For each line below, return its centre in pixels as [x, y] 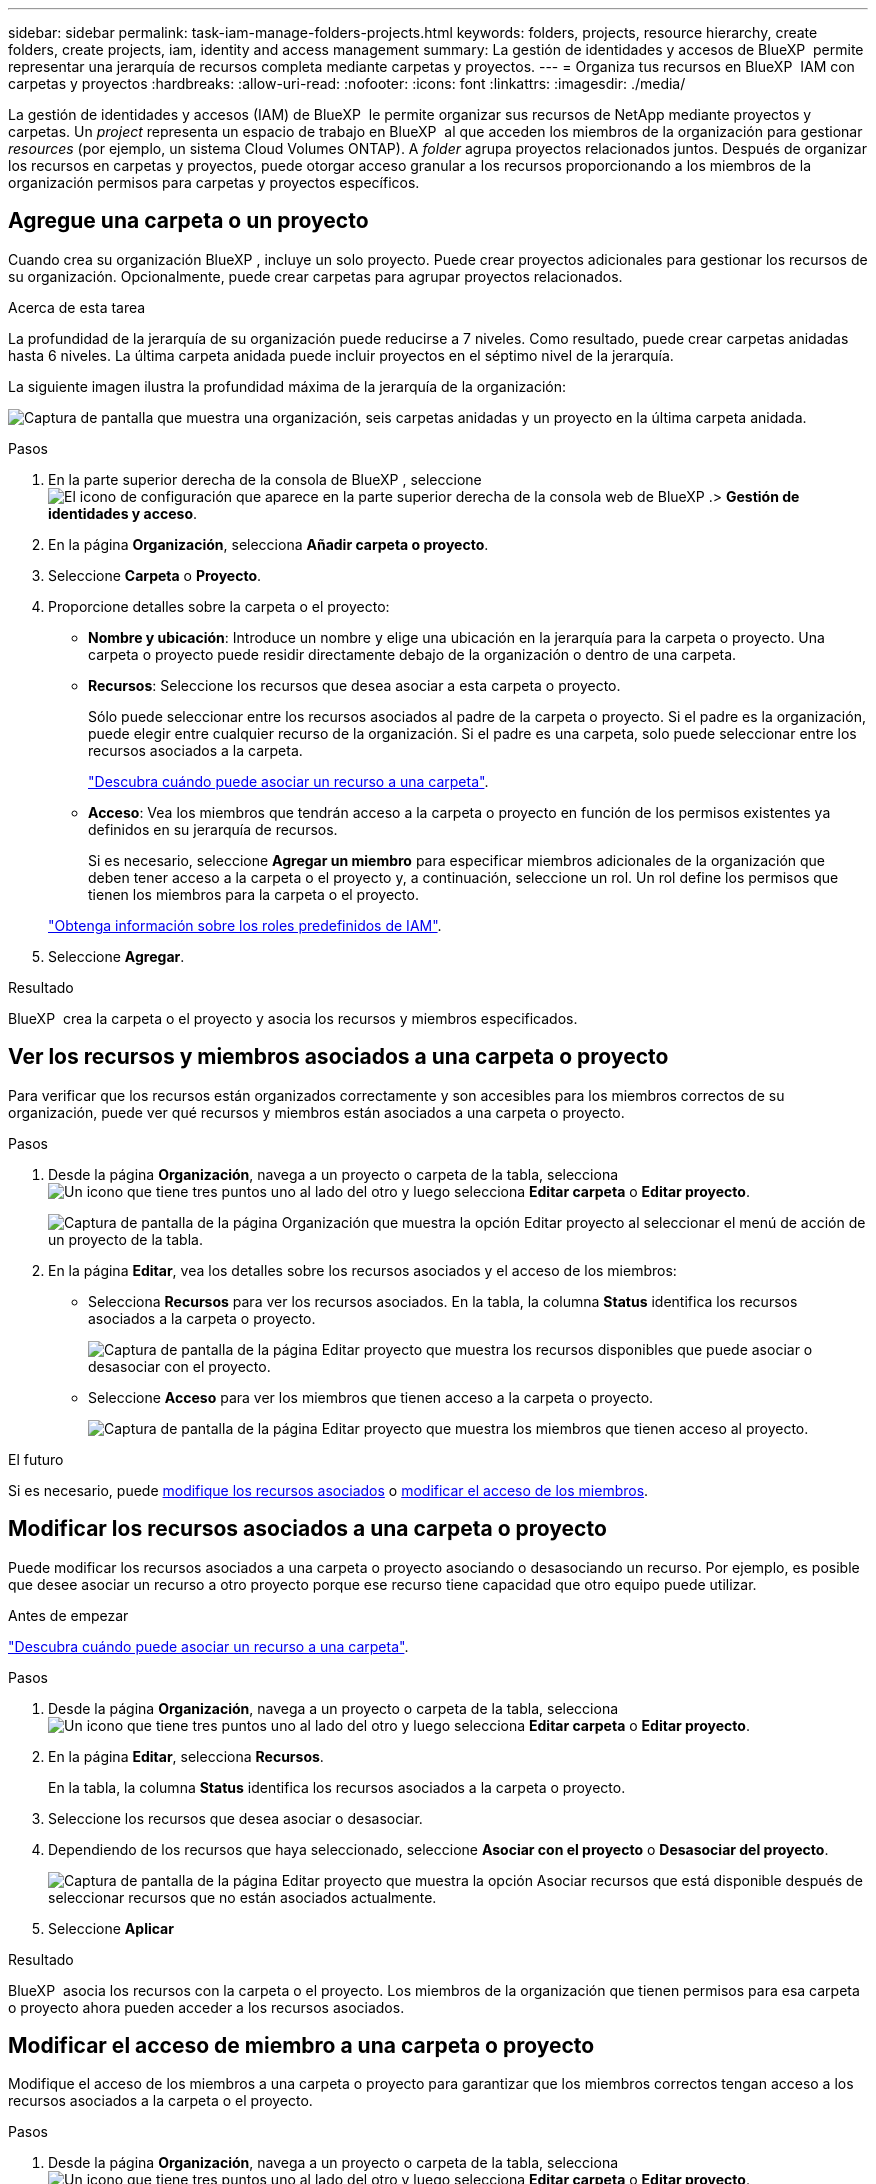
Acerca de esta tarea [77, 307]
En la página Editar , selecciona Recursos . [186, 1756]
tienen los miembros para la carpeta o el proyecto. [253, 894]
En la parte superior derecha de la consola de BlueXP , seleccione [265, 479]
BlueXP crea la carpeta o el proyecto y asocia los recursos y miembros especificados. [293, 1018]
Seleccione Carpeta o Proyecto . [155, 575]
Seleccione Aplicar [111, 1928]
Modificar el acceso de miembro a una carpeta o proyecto [301, 2045]
